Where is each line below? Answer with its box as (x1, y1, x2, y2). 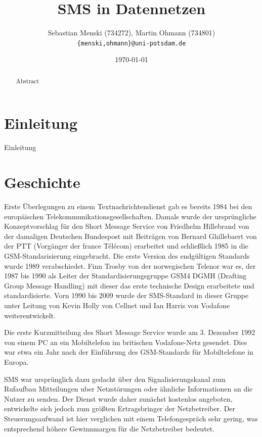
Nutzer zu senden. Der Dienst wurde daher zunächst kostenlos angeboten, (4, 393, 233, 404)
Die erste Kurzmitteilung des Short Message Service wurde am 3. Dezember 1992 (4, 327, 255, 337)
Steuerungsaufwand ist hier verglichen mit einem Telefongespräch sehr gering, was (4, 413, 258, 423)
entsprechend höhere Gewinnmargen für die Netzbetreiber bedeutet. (4, 423, 215, 433)
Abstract (16, 76, 39, 85)
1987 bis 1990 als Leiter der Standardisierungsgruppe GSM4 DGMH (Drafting (4, 270, 247, 281)
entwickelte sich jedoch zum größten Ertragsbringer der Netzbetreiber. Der (4, 403, 236, 414)
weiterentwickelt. (4, 310, 56, 320)
